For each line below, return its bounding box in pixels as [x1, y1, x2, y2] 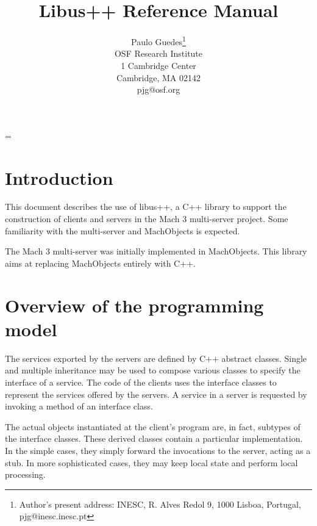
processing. [5, 468, 46, 481]
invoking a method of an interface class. [5, 400, 153, 413]
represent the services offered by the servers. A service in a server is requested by [5, 387, 307, 400]
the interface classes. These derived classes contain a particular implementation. [5, 432, 303, 445]
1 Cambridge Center [121, 59, 196, 71]
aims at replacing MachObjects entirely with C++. [5, 256, 196, 269]
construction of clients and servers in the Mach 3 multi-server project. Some [5, 212, 288, 225]
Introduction [5, 165, 113, 190]
